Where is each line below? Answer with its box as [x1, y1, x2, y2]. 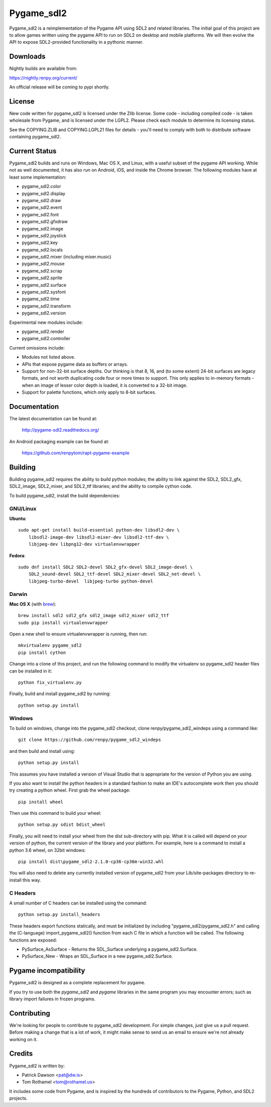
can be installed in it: [9, 668, 52, 674]
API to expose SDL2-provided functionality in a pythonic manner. [9, 39, 144, 45]
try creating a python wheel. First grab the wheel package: [9, 787, 130, 793]
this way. [23, 877, 41, 883]
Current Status [9, 146, 57, 155]
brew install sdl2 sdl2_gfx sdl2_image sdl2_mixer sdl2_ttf [18, 613, 169, 619]
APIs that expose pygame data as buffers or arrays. [22, 361, 128, 367]
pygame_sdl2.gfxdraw [22, 219, 68, 225]
